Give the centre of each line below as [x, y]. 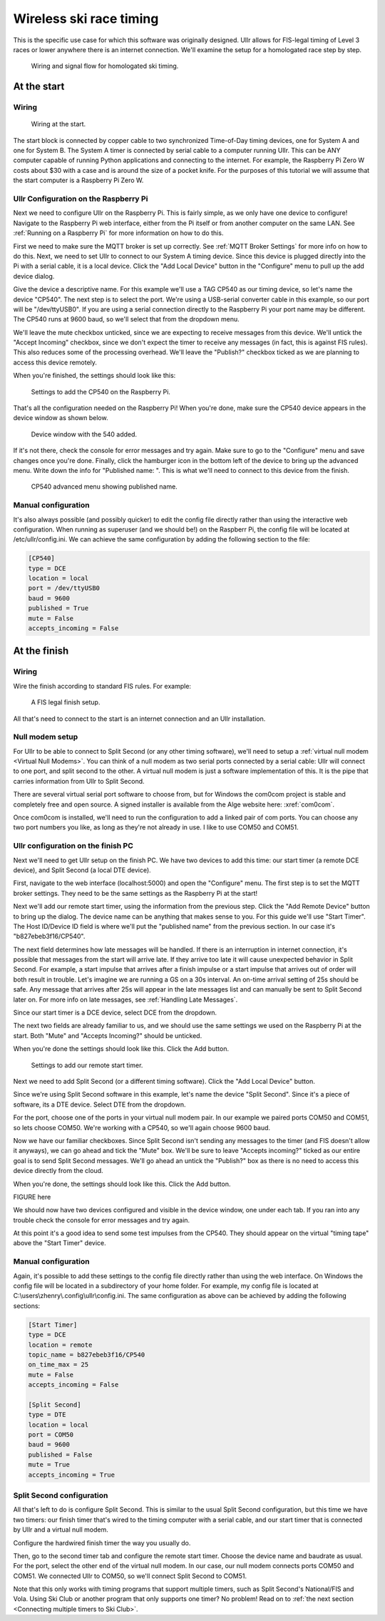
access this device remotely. [55, 362]
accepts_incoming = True [72, 1475]
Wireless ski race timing [86, 19]
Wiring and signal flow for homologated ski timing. [105, 66]
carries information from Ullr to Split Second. [79, 781]
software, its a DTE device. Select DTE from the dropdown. [99, 1104]
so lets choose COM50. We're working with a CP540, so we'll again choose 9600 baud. [142, 1127]
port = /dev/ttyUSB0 [64, 588]
